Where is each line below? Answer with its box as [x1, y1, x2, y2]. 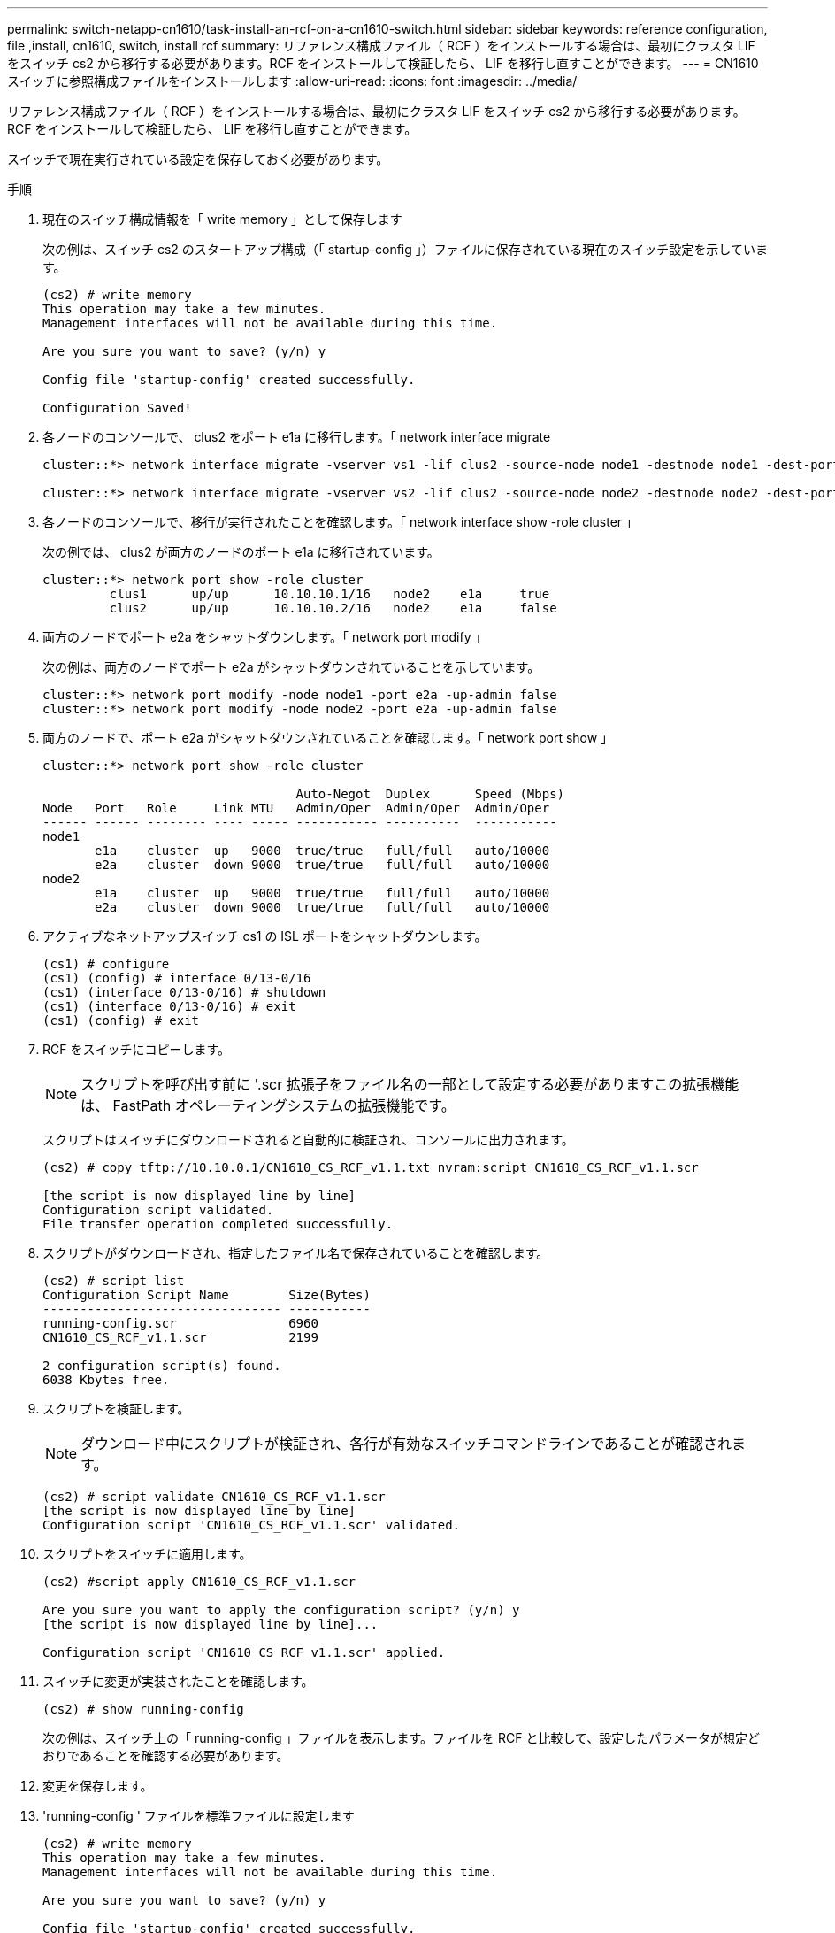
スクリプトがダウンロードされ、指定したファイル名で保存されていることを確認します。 [42, 1245, 549, 1260]
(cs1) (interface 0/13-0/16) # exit [42, 999, 296, 1013]
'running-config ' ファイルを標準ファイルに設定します [42, 1808, 355, 1823]
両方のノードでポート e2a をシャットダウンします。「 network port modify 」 [42, 629, 487, 644]
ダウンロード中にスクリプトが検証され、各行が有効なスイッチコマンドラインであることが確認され [80, 1435, 732, 1452]
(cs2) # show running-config [42, 1702, 244, 1716]
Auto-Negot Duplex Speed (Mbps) [295, 787, 565, 801]
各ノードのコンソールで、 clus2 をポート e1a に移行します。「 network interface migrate [42, 429, 551, 444]
